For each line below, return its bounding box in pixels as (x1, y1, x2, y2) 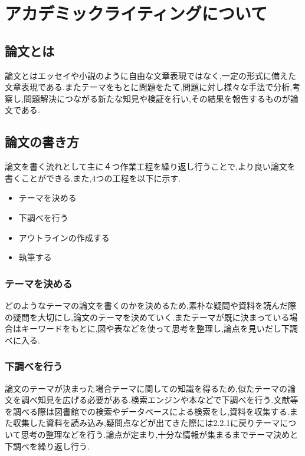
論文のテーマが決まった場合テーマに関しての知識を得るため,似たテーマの (5, 382, 287, 394)
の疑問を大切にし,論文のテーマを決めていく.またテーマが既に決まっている (5, 310, 290, 323)
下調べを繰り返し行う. (5, 440, 90, 452)
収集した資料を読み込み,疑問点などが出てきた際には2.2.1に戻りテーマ (12, 417, 280, 429)
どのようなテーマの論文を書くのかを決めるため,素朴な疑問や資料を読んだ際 (5, 299, 296, 311)
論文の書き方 (5, 133, 79, 151)
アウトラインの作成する (18, 231, 110, 243)
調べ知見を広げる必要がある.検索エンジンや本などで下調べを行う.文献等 (21, 394, 299, 406)
